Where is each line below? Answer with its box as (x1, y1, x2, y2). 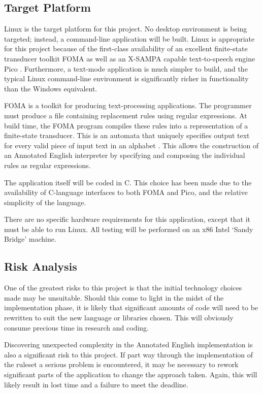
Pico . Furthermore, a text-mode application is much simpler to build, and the (4, 63, 248, 74)
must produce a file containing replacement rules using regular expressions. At (4, 110, 247, 120)
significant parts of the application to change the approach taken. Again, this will (4, 369, 257, 380)
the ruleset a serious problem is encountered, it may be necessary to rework (4, 359, 239, 370)
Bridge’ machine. (4, 234, 56, 244)
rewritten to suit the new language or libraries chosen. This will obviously (4, 312, 234, 323)
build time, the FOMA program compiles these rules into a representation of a (4, 120, 248, 130)
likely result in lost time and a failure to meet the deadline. (4, 379, 188, 389)
